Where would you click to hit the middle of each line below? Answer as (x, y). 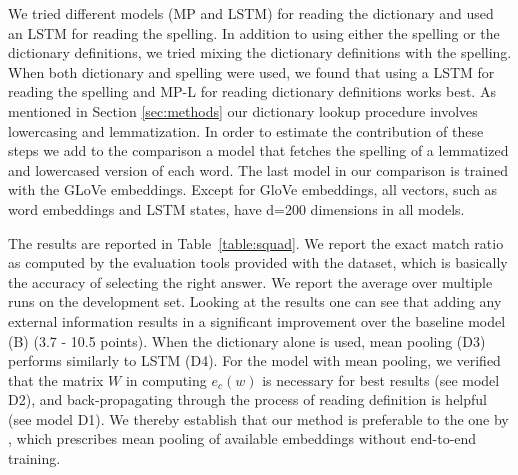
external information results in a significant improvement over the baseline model (257, 320)
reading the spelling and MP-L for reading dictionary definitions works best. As (252, 91)
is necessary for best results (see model (381, 379)
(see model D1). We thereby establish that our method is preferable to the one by (258, 418)
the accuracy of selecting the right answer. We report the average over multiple (250, 281)
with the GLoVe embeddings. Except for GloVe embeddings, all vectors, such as (253, 189)
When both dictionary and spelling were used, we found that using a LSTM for (251, 71)
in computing (166, 379)
